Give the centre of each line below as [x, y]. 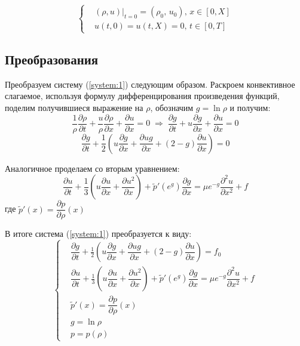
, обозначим [172, 107]
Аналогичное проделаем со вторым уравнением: [92, 168]
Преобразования [52, 59]
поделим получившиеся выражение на [74, 107]
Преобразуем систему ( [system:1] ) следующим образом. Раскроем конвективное [150, 84]
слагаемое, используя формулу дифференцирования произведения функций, [142, 96]
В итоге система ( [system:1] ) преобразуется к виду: [98, 234]
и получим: [250, 107]
